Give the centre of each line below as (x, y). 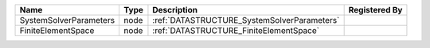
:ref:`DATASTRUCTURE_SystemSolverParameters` (246, 20)
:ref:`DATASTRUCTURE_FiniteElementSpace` (236, 30)
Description (175, 10)
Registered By (375, 10)
